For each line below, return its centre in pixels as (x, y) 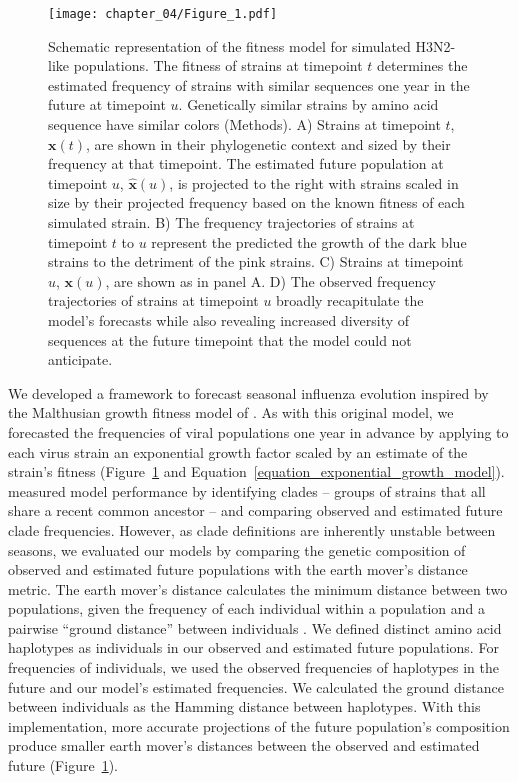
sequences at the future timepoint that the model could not (230, 339)
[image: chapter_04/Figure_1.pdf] (163, 14)
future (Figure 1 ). (63, 765)
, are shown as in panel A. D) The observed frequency (270, 280)
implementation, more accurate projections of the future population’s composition (259, 725)
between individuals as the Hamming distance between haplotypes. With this (244, 706)
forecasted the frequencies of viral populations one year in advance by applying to (258, 431)
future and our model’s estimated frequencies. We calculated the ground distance (256, 686)
